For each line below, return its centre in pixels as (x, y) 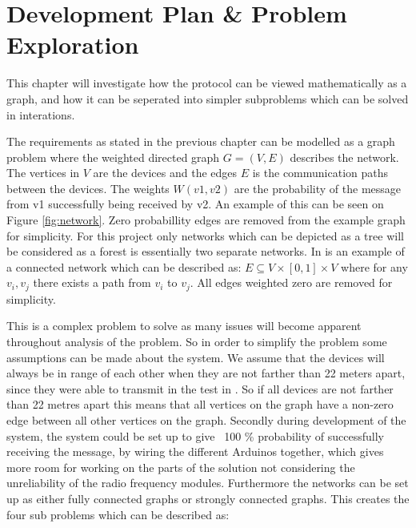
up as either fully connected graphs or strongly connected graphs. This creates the (208, 499)
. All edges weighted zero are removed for (291, 282)
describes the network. (344, 157)
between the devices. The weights (88, 188)
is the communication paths (320, 173)
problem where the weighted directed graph (113, 157)
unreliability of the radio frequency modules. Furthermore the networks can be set (208, 483)
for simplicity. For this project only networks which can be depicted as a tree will (205, 235)
